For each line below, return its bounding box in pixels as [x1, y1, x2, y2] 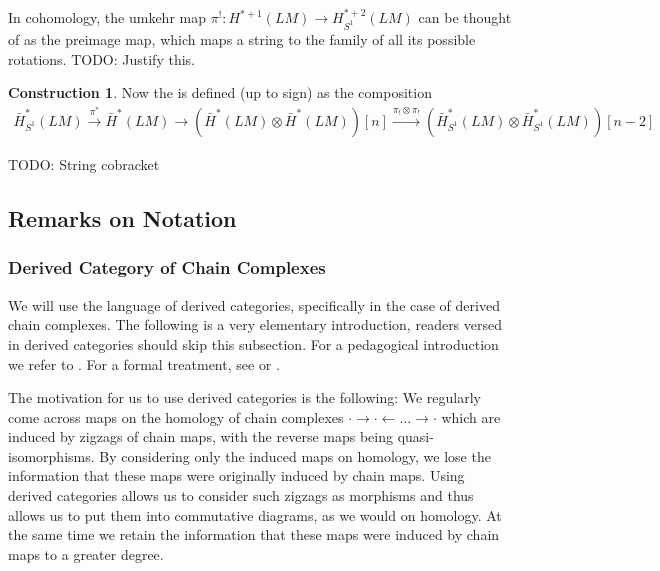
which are [441, 406, 501, 427]
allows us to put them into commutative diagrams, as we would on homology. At [8, 504, 502, 525]
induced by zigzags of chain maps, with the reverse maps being [8, 426, 393, 447]
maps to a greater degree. [8, 543, 164, 564]
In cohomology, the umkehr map [8, 7, 206, 27]
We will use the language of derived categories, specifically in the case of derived [8, 294, 500, 315]
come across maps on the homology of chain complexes [8, 406, 344, 427]
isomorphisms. [8, 445, 95, 466]
